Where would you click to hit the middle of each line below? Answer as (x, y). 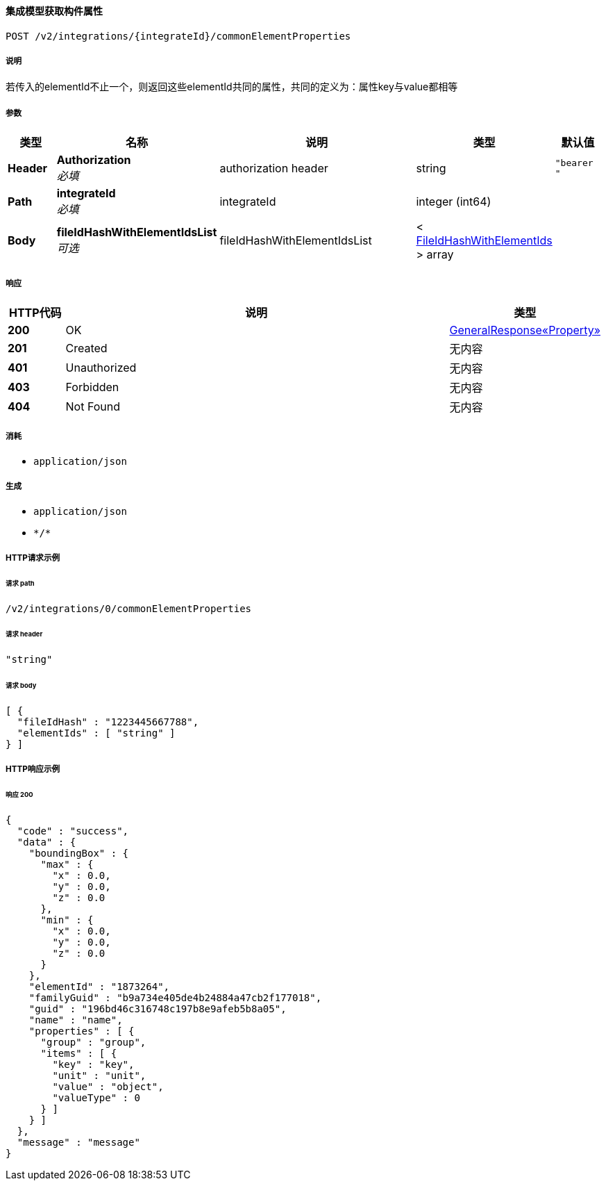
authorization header (274, 168)
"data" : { (47, 842)
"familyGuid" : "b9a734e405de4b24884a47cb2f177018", (175, 998)
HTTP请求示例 (33, 558)
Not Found (93, 406)
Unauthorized (101, 367)
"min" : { (67, 920)
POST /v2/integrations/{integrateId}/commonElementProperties (178, 36)
